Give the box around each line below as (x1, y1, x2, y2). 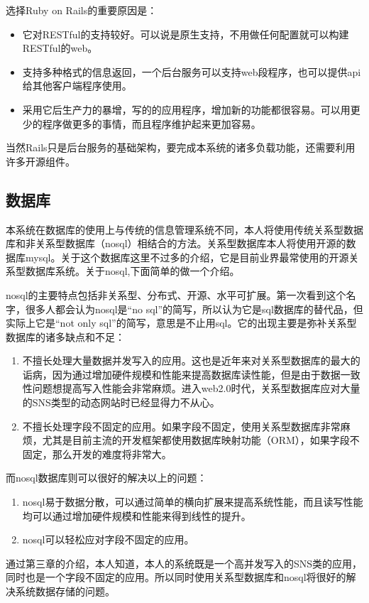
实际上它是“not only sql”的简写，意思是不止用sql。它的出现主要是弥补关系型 (6, 315, 357, 330)
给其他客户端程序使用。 (22, 78, 132, 93)
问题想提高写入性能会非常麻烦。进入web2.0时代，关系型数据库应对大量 (32, 381, 360, 396)
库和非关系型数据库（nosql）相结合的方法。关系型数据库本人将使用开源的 (6, 236, 346, 251)
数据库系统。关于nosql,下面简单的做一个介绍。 (25, 264, 240, 278)
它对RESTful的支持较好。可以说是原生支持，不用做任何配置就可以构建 (22, 26, 349, 41)
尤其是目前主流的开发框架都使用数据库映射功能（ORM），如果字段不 (42, 433, 360, 447)
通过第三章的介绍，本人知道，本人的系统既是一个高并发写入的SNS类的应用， (6, 555, 363, 570)
